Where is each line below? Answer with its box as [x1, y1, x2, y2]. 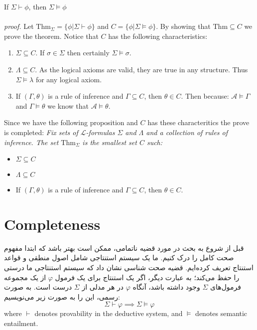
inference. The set [4, 137, 59, 147]
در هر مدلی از [82, 282, 124, 292]
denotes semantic [195, 308, 248, 319]
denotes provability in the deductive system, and [34, 308, 183, 319]
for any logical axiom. [35, 74, 102, 84]
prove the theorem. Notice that [4, 30, 99, 41]
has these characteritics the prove [147, 117, 250, 128]
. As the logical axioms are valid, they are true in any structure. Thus [35, 64, 248, 74]
